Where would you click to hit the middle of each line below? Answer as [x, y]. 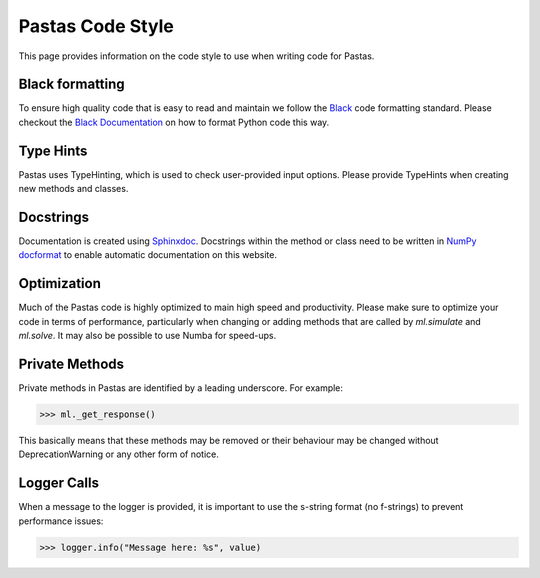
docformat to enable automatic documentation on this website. [147, 255]
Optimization [60, 283]
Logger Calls [59, 483]
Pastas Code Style [96, 26]
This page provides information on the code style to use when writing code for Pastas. [196, 56]
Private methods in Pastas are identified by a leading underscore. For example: [181, 388]
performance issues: [61, 521]
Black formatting [71, 84]
